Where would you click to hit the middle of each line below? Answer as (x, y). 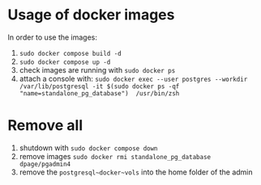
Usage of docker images (91, 15)
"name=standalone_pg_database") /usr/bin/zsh (99, 93)
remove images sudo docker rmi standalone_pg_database (115, 156)
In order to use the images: (53, 37)
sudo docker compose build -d (71, 53)
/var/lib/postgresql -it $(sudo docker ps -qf (99, 86)
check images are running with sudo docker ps (97, 69)
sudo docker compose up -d (65, 62)
